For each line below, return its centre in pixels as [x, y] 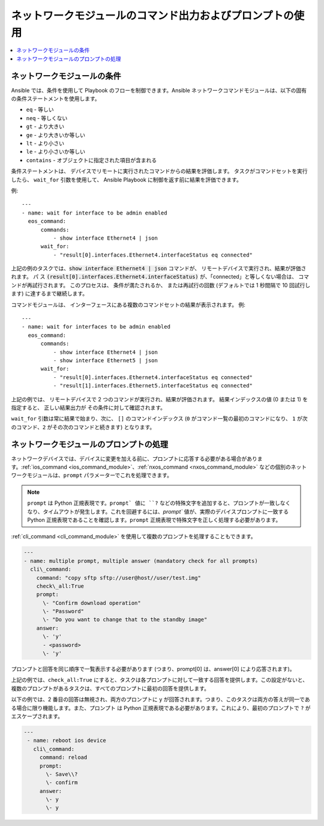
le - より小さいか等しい [55, 152]
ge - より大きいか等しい [55, 135]
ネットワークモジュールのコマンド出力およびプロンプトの [152, 16]
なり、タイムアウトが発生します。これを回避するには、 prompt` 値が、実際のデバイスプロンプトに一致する [158, 511]
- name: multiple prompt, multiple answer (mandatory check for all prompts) [141, 561]
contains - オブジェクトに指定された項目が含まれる [91, 160]
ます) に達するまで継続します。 [49, 294]
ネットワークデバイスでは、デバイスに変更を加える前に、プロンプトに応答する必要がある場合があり [134, 458]
